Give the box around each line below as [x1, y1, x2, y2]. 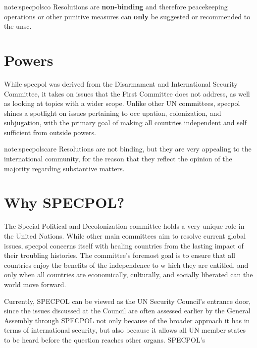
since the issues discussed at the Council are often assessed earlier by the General [4, 305, 251, 316]
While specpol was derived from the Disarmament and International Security [4, 78, 238, 89]
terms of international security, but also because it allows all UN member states [4, 325, 246, 335]
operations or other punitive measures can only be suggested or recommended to [4, 11, 251, 21]
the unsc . [4, 21, 32, 31]
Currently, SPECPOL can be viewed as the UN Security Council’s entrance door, [4, 296, 251, 306]
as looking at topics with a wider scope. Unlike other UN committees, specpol [4, 98, 240, 108]
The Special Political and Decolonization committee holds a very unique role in [4, 221, 245, 231]
